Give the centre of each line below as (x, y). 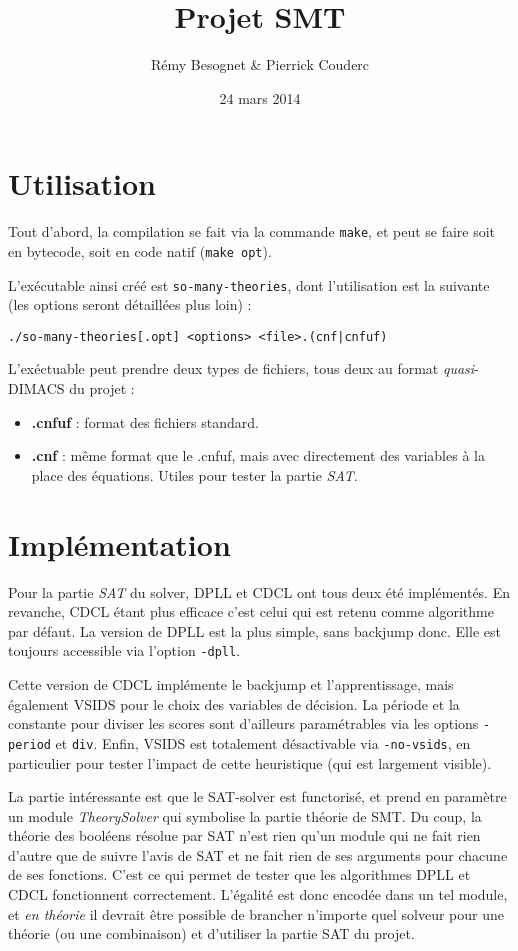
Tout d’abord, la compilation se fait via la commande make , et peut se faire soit (252, 231)
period (29, 744)
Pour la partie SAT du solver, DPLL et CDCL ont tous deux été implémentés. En (259, 591)
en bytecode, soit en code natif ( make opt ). (140, 250)
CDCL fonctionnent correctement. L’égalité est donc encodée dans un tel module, (258, 894)
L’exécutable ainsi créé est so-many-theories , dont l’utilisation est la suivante (249, 284)
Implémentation (119, 543)
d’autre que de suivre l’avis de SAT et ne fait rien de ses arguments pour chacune (258, 854)
